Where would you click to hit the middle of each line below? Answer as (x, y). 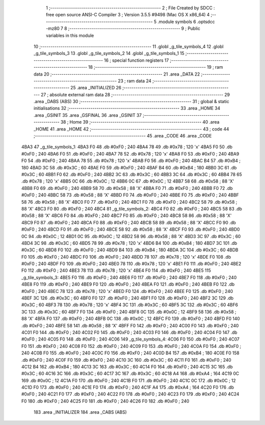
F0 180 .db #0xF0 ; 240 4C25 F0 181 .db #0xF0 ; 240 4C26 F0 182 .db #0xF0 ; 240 (105, 401)
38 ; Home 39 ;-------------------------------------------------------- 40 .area (140, 122)
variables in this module (70, 35)
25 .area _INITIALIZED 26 (96, 88)
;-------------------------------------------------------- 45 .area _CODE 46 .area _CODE (123, 136)
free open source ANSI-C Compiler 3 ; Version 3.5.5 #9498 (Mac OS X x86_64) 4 (128, 15)
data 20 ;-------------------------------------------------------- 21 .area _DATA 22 (117, 74)
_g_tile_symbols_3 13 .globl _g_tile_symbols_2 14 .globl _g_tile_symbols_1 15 (109, 53)
